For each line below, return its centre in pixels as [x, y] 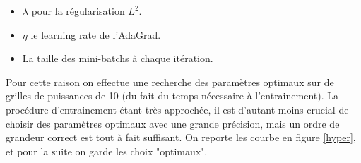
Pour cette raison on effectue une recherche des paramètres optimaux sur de [170, 81]
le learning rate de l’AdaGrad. [96, 34]
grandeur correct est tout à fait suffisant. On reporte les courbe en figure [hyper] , [181, 137]
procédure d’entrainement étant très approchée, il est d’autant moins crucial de [177, 109]
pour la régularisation [78, 11]
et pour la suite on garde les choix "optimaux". [107, 151]
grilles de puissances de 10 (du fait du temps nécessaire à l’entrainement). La [172, 96]
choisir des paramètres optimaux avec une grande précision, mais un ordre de [173, 123]
